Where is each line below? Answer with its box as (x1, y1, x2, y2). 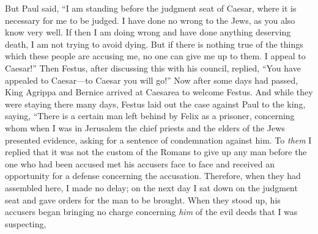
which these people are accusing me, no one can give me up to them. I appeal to (5, 49, 306, 62)
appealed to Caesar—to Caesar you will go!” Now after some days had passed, (5, 73, 298, 86)
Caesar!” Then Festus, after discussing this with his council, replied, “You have (5, 61, 301, 74)
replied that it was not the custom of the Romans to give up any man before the (5, 145, 307, 158)
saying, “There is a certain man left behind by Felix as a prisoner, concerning (5, 109, 295, 122)
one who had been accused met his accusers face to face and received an (5, 157, 275, 170)
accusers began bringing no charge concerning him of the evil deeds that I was (5, 205, 298, 218)
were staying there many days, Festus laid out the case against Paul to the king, (5, 97, 306, 110)
